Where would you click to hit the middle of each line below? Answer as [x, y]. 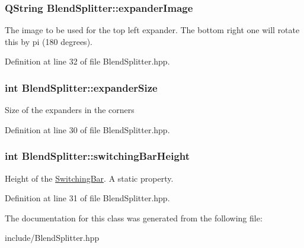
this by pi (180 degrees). [49, 41]
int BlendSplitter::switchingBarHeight [97, 156]
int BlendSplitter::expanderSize [81, 87]
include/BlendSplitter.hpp [52, 238]
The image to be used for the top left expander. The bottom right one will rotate [152, 30]
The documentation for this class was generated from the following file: [134, 218]
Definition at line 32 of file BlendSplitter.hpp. [87, 61]
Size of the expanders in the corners [70, 110]
